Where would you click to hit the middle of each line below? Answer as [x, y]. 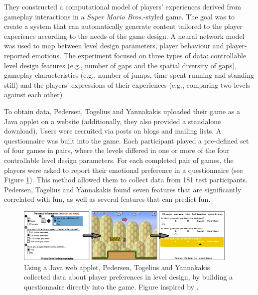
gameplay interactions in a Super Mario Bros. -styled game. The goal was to [119, 16]
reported [17, 55]
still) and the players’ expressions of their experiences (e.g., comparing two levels [127, 84]
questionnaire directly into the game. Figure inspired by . [111, 286]
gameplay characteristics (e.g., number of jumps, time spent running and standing [129, 75]
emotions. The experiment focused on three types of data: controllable [139, 55]
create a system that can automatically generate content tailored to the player [123, 26]
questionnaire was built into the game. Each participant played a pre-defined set [127, 140]
